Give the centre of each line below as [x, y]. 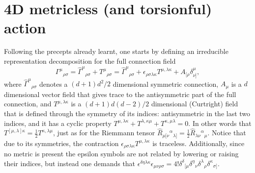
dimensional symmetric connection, [166, 84]
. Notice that [227, 133]
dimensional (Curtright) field [195, 104]
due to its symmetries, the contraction [61, 143]
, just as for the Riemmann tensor [104, 133]
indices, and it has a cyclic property [58, 123]
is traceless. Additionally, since [198, 143]
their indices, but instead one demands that [70, 163]
